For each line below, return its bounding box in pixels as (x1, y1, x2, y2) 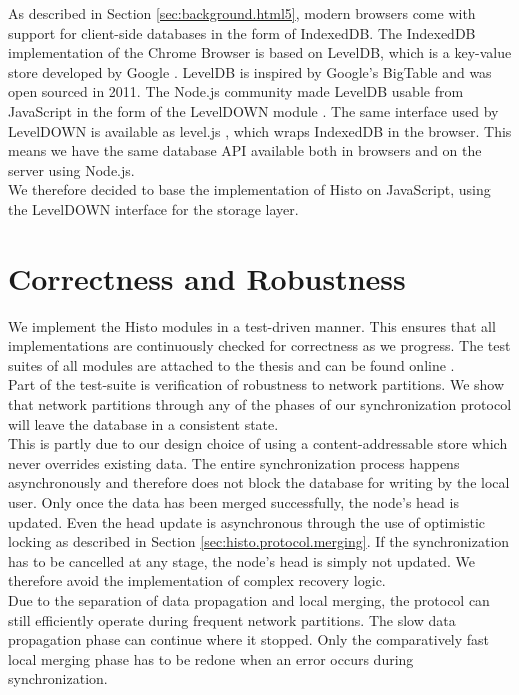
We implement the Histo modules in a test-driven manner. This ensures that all (8, 315, 496, 336)
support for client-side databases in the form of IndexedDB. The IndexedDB (8, 22, 476, 43)
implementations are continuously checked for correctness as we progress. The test (8, 335, 511, 356)
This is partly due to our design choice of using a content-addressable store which (8, 433, 508, 454)
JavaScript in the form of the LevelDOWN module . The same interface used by (8, 100, 499, 121)
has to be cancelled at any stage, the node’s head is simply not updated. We (8, 550, 476, 571)
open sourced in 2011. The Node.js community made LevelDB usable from (8, 81, 464, 102)
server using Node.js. (8, 159, 135, 180)
